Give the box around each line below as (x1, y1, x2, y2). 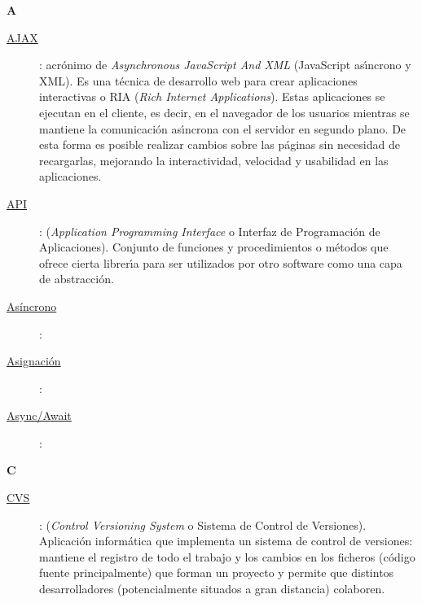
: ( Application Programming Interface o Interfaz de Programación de (39, 222, 380, 239)
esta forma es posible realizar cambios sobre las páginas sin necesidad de (39, 136, 400, 153)
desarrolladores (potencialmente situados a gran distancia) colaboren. (39, 580, 385, 597)
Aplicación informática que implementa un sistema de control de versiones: (39, 532, 413, 549)
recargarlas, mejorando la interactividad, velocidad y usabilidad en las (39, 151, 389, 168)
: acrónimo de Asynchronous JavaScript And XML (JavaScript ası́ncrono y (39, 56, 411, 73)
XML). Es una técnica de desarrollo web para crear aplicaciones (39, 72, 358, 89)
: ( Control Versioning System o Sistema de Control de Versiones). (39, 516, 367, 533)
